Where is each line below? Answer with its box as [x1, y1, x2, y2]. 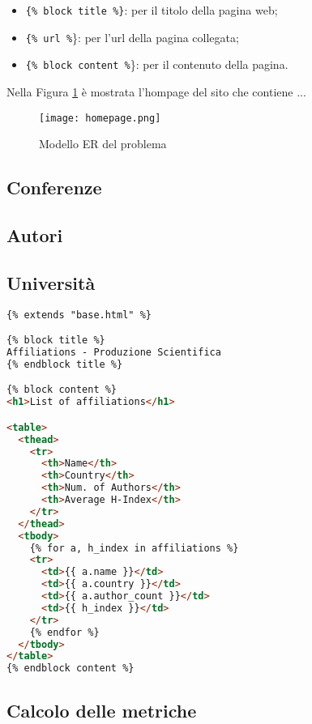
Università [6, 270, 96, 295]
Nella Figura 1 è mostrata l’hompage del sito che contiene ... [6, 83, 306, 100]
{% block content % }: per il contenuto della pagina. [25, 56, 288, 73]
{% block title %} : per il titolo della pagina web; [25, 2, 278, 18]
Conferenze [6, 175, 102, 200]
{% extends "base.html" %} [6, 309, 152, 321]
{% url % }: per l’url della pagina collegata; [25, 28, 239, 45]
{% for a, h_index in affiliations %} [29, 542, 239, 554]
